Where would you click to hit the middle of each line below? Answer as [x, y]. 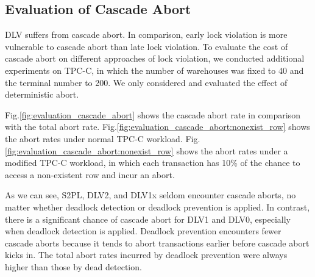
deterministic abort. [42, 94]
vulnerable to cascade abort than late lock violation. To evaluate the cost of [147, 46]
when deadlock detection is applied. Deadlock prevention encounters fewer [143, 231]
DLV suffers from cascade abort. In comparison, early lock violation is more [146, 34]
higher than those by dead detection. [73, 266]
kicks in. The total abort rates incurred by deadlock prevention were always [146, 255]
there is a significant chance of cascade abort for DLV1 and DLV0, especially [148, 219]
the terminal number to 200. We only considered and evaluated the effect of [146, 82]
